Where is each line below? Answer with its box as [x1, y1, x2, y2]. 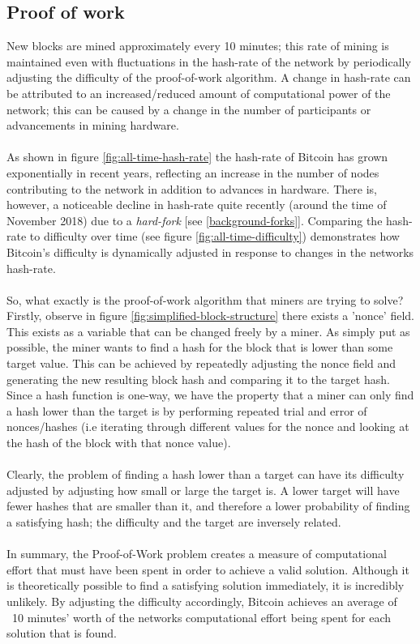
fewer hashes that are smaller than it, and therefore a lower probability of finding [6, 497, 410, 514]
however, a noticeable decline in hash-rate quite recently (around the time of [6, 196, 387, 213]
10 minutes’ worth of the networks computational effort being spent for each [11, 608, 392, 625]
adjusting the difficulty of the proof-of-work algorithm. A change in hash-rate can [6, 69, 411, 86]
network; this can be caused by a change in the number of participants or [6, 100, 371, 117]
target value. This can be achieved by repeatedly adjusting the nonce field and [6, 355, 396, 372]
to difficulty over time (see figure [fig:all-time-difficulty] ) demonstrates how [29, 228, 400, 245]
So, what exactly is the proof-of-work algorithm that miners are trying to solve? [6, 291, 404, 308]
